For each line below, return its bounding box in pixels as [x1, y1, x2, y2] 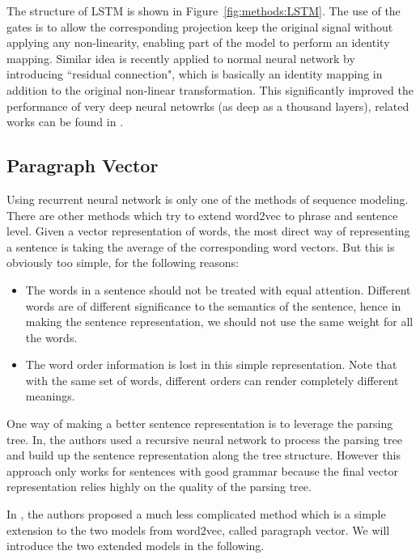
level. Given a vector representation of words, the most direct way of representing [6, 222, 410, 239]
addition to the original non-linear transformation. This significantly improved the [6, 81, 414, 98]
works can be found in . [6, 113, 124, 130]
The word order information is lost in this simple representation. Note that [25, 356, 397, 373]
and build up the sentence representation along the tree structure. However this [6, 447, 401, 464]
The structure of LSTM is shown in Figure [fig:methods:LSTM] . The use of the [6, 2, 401, 19]
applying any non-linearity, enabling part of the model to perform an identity [6, 34, 390, 51]
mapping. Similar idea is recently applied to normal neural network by [6, 49, 355, 66]
